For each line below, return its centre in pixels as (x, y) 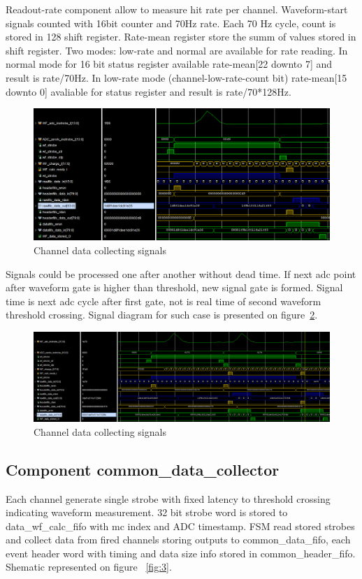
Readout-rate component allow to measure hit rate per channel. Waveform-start (177, 9)
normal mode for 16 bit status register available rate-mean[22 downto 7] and (169, 64)
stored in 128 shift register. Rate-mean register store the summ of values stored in (181, 37)
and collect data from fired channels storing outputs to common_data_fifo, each (178, 540)
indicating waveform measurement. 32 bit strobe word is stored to (147, 512)
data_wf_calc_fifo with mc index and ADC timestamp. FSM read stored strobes (180, 526)
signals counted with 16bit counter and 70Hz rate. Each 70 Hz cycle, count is (171, 23)
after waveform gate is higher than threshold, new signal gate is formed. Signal (174, 287)
